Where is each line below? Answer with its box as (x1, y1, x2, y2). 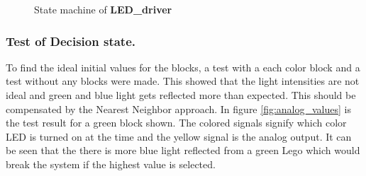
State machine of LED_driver (34, 2, 172, 16)
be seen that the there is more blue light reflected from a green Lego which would (6, 143, 360, 158)
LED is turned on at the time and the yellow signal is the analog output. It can (6, 129, 352, 143)
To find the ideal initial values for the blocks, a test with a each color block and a (6, 59, 360, 74)
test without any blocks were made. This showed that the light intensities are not (6, 74, 360, 88)
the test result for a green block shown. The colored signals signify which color (6, 115, 347, 130)
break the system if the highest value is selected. (6, 156, 216, 171)
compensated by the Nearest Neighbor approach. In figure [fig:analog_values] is (6, 101, 351, 116)
